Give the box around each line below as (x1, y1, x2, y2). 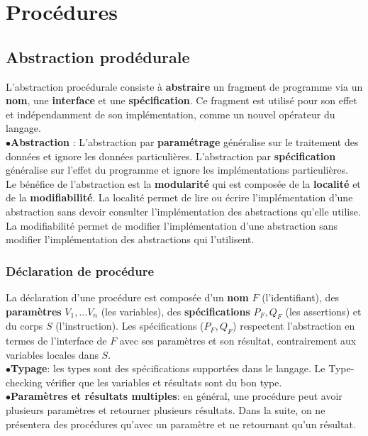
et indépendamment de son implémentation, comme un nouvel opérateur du (6, 106, 335, 121)
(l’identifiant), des (262, 289, 340, 304)
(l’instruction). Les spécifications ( (55, 318, 204, 333)
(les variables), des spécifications (101, 303, 250, 318)
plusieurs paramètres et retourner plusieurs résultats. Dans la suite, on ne (6, 403, 325, 418)
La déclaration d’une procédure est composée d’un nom (6, 289, 249, 304)
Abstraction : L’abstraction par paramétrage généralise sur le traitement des (11, 134, 359, 149)
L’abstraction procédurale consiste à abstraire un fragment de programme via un (6, 79, 363, 94)
